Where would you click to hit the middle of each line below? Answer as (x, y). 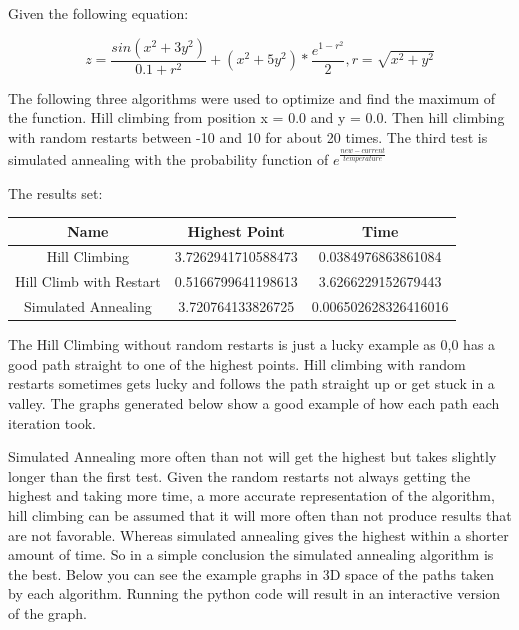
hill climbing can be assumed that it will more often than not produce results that (260, 514)
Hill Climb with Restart (88, 281)
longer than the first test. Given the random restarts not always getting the (239, 475)
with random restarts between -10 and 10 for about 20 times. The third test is (248, 136)
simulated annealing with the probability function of (168, 158)
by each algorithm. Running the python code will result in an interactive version (254, 593)
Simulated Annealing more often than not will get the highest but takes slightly (252, 456)
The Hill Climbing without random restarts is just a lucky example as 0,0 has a (252, 344)
